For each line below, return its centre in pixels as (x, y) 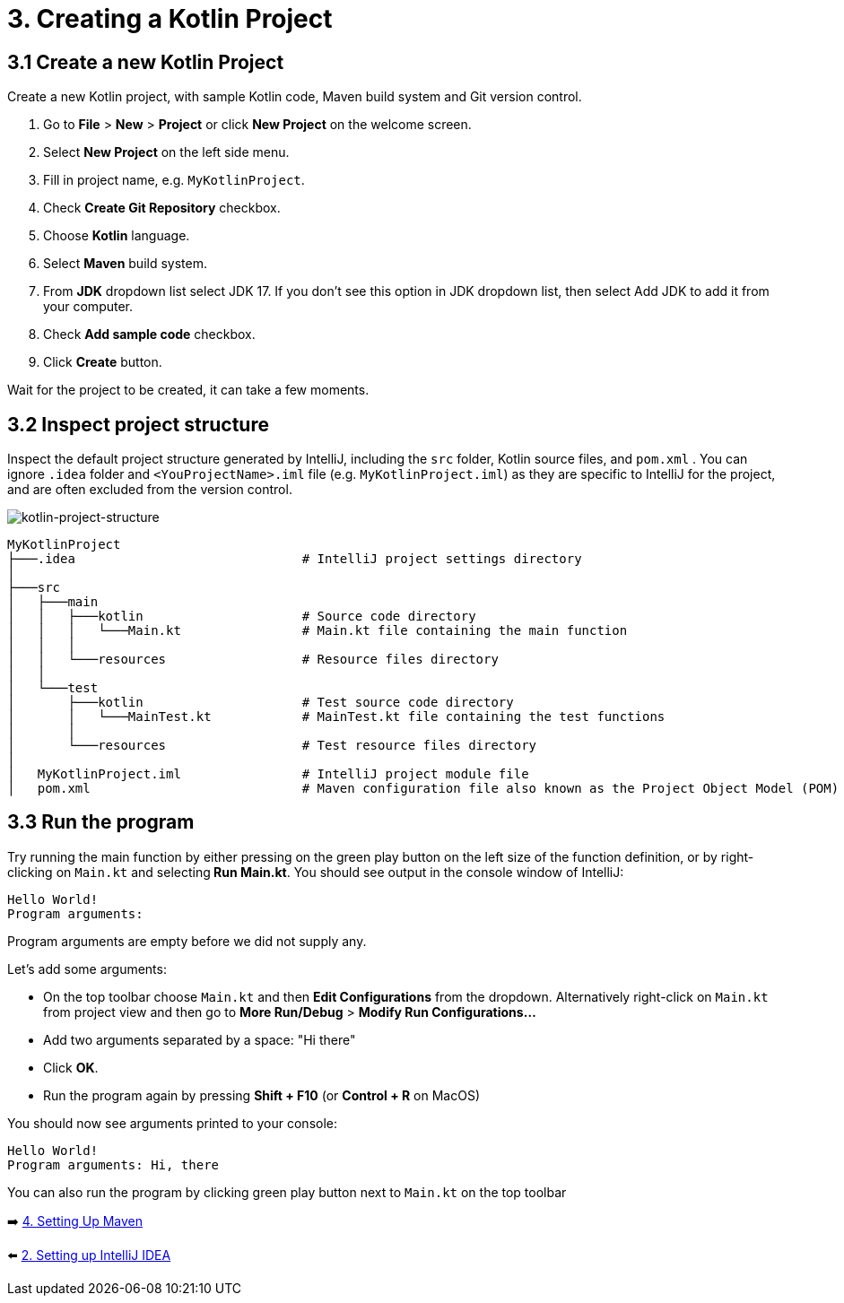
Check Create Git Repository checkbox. (162, 208)
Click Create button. (103, 362)
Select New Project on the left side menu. (166, 152)
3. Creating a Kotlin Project (170, 19)
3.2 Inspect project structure (138, 424)
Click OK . (71, 1067)
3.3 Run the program (101, 822)
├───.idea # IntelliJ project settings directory (295, 559)
